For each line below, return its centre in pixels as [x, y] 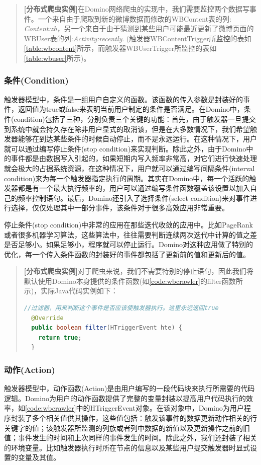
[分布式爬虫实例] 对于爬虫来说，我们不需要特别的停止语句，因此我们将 [139, 271]
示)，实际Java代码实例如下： [71, 291]
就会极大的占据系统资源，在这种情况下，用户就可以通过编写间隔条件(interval [129, 168]
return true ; [60, 337]
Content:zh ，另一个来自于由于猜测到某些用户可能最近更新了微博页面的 [139, 28]
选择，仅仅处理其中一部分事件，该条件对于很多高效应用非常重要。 [120, 208]
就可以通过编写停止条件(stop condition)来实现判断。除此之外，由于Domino [125, 148]
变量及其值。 [39, 457]
